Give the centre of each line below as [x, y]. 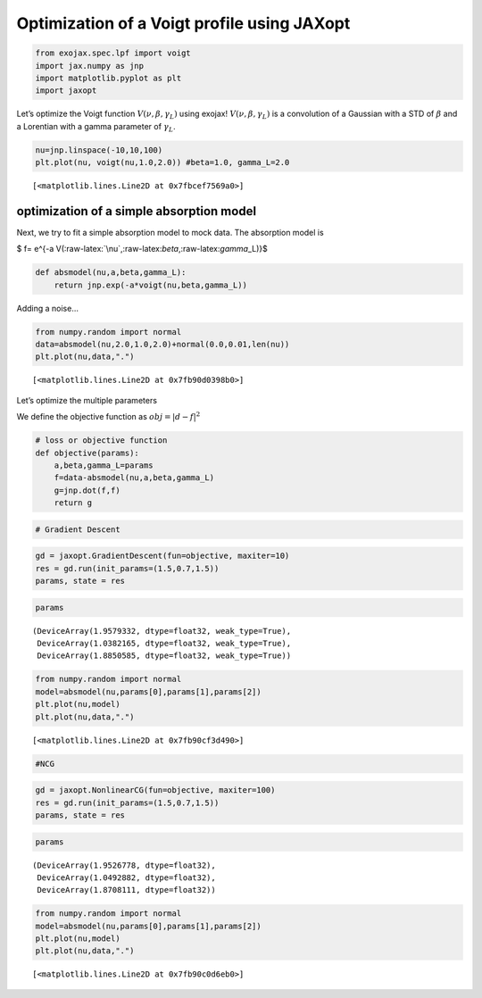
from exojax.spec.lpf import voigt [113, 53]
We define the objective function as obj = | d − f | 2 [108, 416]
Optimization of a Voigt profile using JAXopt [183, 23]
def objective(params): [87, 453]
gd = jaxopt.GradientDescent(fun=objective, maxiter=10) [162, 556]
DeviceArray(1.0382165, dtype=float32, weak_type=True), [164, 644]
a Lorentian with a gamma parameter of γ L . [96, 127]
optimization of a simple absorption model [137, 211]
